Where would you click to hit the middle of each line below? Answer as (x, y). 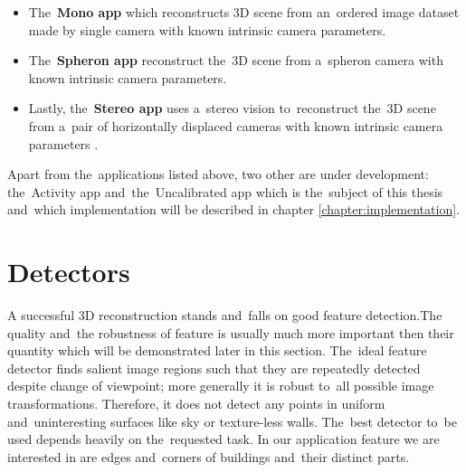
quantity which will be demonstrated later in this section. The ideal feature (217, 350)
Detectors (69, 272)
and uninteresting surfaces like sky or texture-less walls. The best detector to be (232, 421)
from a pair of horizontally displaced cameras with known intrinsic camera (236, 125)
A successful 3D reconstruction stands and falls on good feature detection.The (225, 315)
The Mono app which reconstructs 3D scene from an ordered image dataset (244, 12)
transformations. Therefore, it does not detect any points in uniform (196, 404)
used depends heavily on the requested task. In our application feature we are (223, 439)
